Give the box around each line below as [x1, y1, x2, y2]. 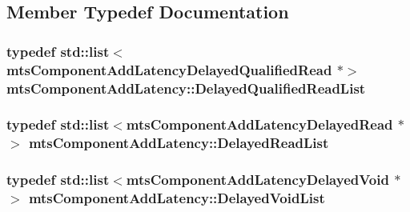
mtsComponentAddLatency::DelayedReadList [28, 133, 329, 153]
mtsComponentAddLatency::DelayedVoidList [28, 188, 325, 208]
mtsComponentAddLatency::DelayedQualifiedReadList [6, 78, 366, 98]
